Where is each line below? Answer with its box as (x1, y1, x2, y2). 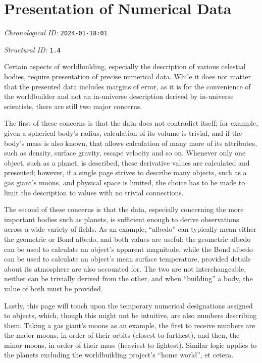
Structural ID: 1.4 (4, 44, 61, 55)
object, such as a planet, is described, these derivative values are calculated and (4, 157, 250, 168)
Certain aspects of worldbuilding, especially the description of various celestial (4, 61, 246, 72)
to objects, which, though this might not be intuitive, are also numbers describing (4, 310, 257, 321)
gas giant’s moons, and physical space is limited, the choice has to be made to (4, 177, 245, 187)
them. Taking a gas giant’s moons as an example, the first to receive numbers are (4, 320, 255, 330)
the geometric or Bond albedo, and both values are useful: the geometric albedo (4, 233, 251, 244)
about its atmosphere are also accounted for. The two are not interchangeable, (4, 263, 246, 274)
